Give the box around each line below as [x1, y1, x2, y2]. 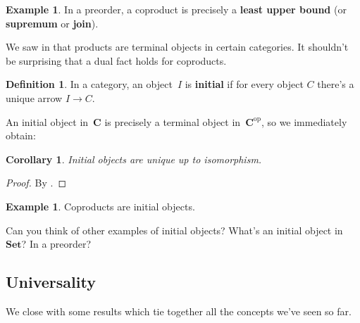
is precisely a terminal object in [104, 114, 241, 129]
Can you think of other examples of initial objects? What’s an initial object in [6, 222, 343, 237]
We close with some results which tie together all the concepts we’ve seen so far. [6, 303, 352, 318]
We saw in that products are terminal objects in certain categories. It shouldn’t [6, 39, 349, 54]
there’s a [317, 77, 354, 91]
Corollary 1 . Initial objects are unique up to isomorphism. [6, 151, 262, 166]
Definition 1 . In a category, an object [6, 77, 173, 91]
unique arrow [6, 90, 63, 105]
